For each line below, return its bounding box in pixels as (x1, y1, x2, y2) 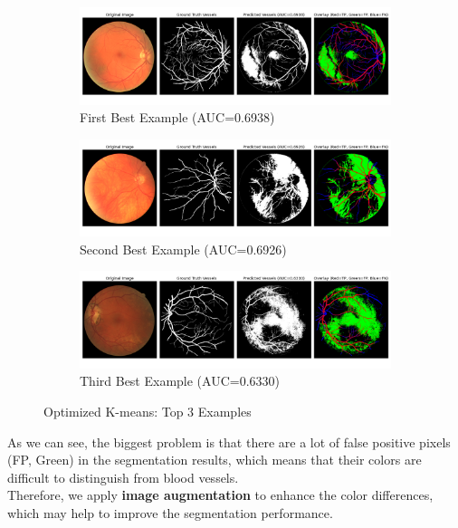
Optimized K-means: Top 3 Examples (43, 402, 252, 421)
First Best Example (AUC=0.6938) (80, 108, 275, 127)
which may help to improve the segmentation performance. (7, 504, 333, 523)
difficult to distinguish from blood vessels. (7, 467, 239, 486)
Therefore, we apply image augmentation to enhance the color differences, (7, 485, 434, 504)
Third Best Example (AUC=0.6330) (80, 371, 281, 390)
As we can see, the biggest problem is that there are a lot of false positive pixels (7, 432, 451, 451)
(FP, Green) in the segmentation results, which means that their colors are (7, 450, 422, 469)
